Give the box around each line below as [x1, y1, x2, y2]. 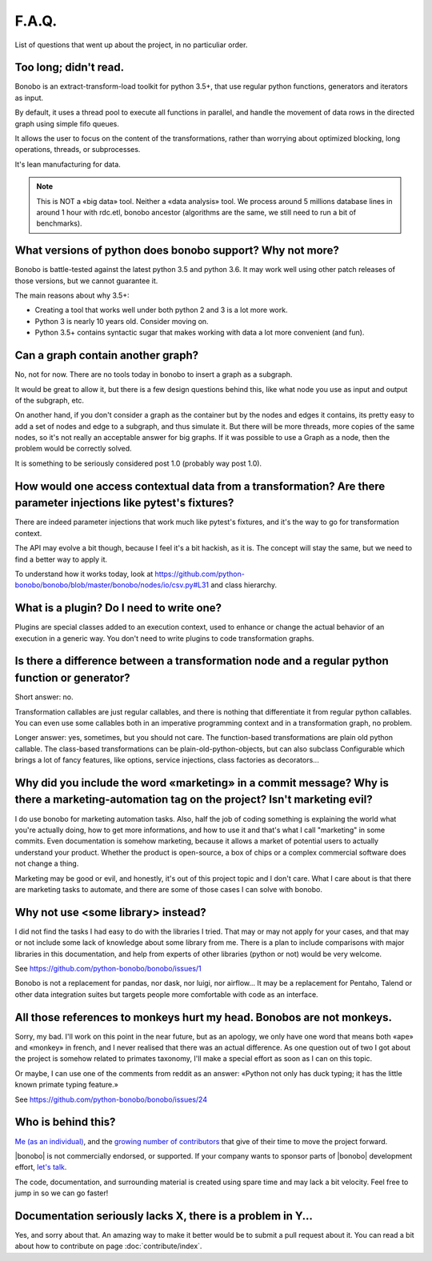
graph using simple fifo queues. [14, 118, 120, 128]
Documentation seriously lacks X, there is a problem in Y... [14, 1209, 314, 1223]
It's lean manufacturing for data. [14, 159, 122, 169]
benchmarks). [36, 218, 83, 228]
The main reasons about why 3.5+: [14, 290, 130, 300]
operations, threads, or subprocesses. [14, 145, 141, 154]
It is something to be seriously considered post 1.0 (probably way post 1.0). [14, 458, 262, 468]
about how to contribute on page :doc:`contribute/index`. [14, 1241, 202, 1251]
